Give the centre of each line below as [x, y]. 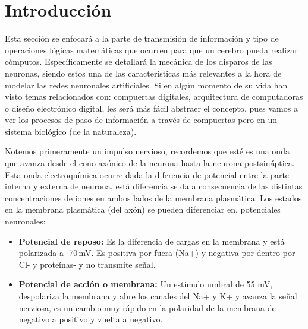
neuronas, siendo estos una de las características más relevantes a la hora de [143, 73]
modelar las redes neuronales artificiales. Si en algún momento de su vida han [146, 85]
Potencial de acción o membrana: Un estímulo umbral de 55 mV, [146, 284]
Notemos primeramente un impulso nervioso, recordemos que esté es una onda [147, 151]
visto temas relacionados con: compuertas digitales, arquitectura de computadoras [154, 97]
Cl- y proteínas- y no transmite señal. [87, 264]
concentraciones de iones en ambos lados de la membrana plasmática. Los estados [153, 197]
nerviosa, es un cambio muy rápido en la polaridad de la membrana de [147, 307]
